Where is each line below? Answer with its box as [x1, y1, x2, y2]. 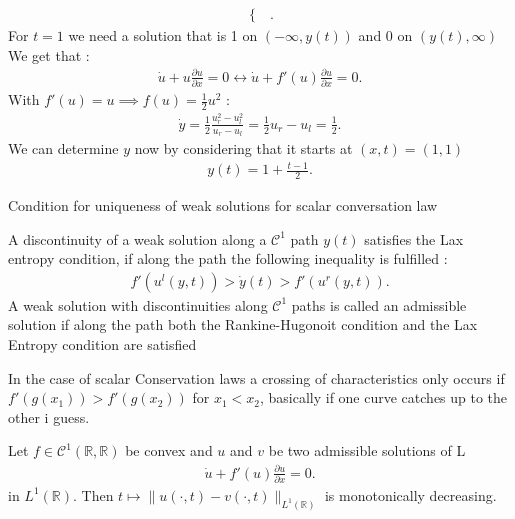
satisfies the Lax [364, 228, 464, 249]
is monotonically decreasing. [324, 484, 497, 505]
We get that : [8, 44, 90, 65]
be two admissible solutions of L [268, 440, 466, 461]
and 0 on [358, 25, 413, 46]
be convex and [125, 440, 213, 461]
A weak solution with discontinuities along [8, 294, 268, 315]
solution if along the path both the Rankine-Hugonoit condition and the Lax [8, 314, 478, 335]
